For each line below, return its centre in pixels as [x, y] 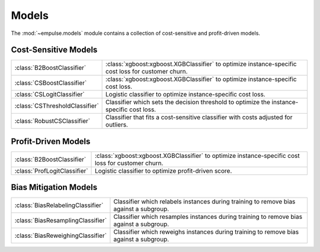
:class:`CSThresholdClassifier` [57, 106]
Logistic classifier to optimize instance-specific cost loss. [186, 95]
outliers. [117, 125]
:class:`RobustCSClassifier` [52, 121]
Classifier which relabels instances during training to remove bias [204, 202]
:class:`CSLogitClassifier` [50, 95]
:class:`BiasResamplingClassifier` [61, 221]
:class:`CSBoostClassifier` [51, 83]
